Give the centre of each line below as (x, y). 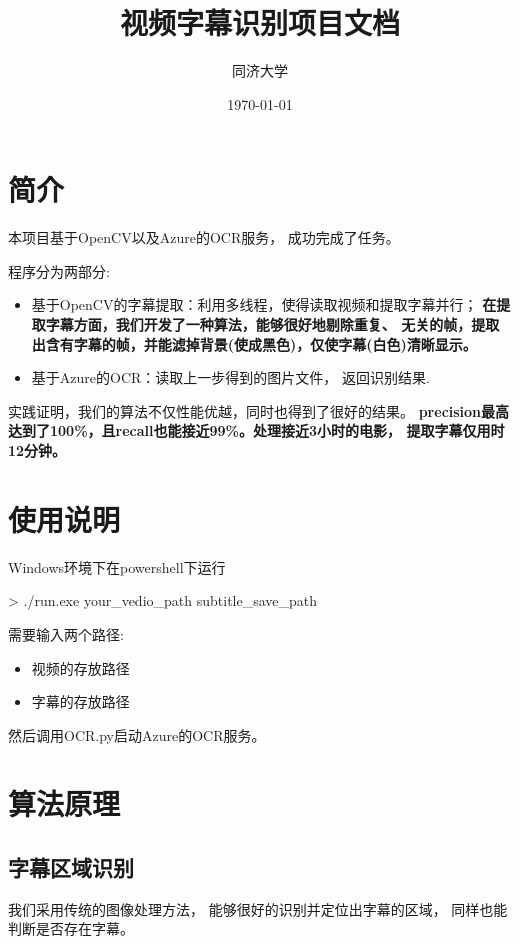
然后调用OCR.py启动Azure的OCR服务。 (137, 734)
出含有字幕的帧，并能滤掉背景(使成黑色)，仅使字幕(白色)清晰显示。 (254, 343)
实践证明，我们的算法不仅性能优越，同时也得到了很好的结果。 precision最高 (259, 410)
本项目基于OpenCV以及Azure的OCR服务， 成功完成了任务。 (204, 237)
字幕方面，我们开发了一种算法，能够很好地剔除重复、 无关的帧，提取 (272, 324)
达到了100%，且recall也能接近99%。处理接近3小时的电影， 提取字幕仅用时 (256, 430)
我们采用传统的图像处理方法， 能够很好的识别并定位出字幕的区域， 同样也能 (258, 908)
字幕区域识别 (71, 867)
